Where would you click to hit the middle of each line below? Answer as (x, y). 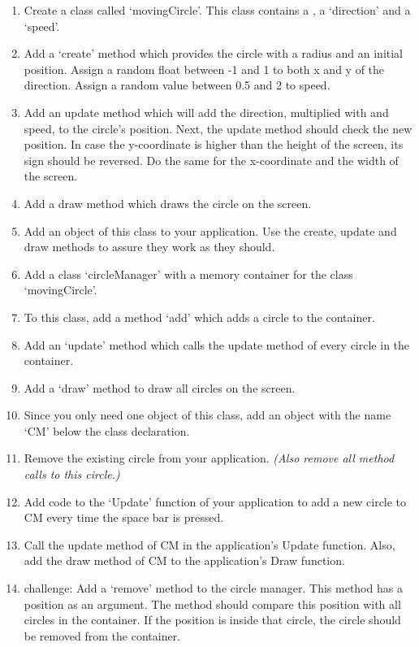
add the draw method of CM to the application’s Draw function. (184, 560)
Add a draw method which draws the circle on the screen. (168, 203)
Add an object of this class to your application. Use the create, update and (210, 230)
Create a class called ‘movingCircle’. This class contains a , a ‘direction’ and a (217, 10)
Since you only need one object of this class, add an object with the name (207, 415)
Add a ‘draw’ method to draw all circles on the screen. (160, 387)
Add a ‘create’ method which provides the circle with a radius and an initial (214, 53)
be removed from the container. (102, 635)
